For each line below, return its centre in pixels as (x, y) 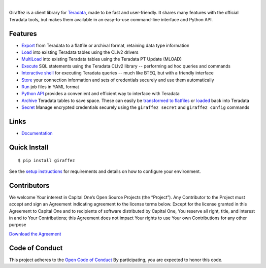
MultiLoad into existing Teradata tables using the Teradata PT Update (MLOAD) (102, 59)
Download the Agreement (35, 234)
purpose (18, 225)
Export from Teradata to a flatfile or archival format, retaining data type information (105, 45)
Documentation (37, 134)
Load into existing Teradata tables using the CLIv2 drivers (80, 52)
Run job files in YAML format (50, 87)
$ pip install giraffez (47, 160)
